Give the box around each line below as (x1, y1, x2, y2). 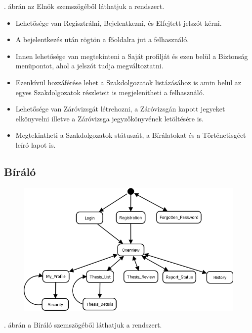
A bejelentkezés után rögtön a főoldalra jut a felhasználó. (15, 34, 189, 45)
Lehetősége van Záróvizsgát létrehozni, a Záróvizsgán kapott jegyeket (15, 104, 225, 114)
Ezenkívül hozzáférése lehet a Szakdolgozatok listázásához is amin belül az (15, 77, 242, 87)
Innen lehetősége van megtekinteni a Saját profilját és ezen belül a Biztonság (15, 51, 248, 61)
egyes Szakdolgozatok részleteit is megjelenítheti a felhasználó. (15, 87, 205, 97)
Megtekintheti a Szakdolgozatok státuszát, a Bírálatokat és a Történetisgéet (15, 130, 246, 140)
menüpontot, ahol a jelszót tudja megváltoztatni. (15, 60, 164, 71)
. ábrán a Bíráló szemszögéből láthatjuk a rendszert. (4, 319, 162, 330)
